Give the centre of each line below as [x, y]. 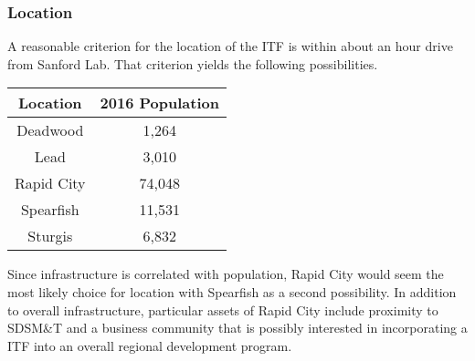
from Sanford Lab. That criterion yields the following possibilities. [193, 63]
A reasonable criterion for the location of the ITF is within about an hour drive [230, 46]
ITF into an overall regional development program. [150, 345]
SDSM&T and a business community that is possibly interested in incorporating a [237, 328]
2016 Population [159, 103]
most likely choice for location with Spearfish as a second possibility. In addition [232, 292]
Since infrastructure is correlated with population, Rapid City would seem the [226, 274]
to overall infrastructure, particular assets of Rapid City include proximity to [223, 309]
